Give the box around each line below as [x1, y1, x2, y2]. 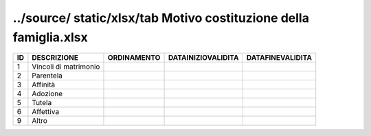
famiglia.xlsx [12, 30, 89, 45]
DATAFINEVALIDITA [246, 53, 313, 63]
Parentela [32, 71, 63, 80]
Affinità [32, 80, 56, 89]
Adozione [32, 89, 63, 99]
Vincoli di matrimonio [32, 62, 100, 71]
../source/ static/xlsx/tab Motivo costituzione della [12, 10, 309, 25]
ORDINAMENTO [107, 53, 161, 63]
